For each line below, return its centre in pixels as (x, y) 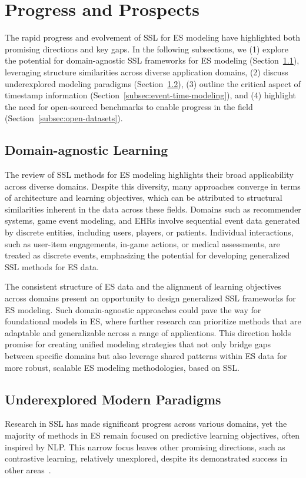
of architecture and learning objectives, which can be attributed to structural (144, 197)
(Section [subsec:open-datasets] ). (64, 118)
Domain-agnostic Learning (87, 150)
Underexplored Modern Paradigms (113, 399)
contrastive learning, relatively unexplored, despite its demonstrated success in (146, 458)
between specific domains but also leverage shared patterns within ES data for (146, 355)
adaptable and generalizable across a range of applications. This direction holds (148, 332)
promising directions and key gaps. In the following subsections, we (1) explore (147, 49)
